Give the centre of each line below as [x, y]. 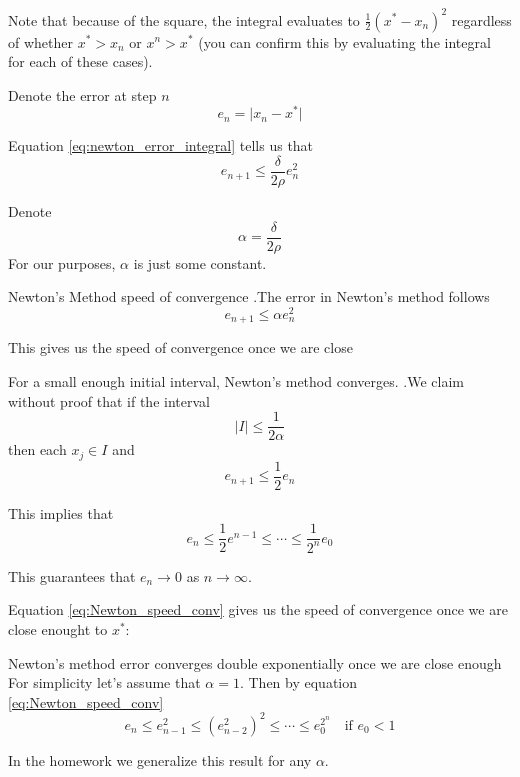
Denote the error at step [82, 94]
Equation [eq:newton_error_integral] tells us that [161, 145]
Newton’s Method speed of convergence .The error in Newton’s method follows [249, 296]
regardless [481, 19]
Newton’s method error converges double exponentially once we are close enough [255, 662]
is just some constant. [200, 262]
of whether [40, 41]
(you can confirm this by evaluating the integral [344, 41]
